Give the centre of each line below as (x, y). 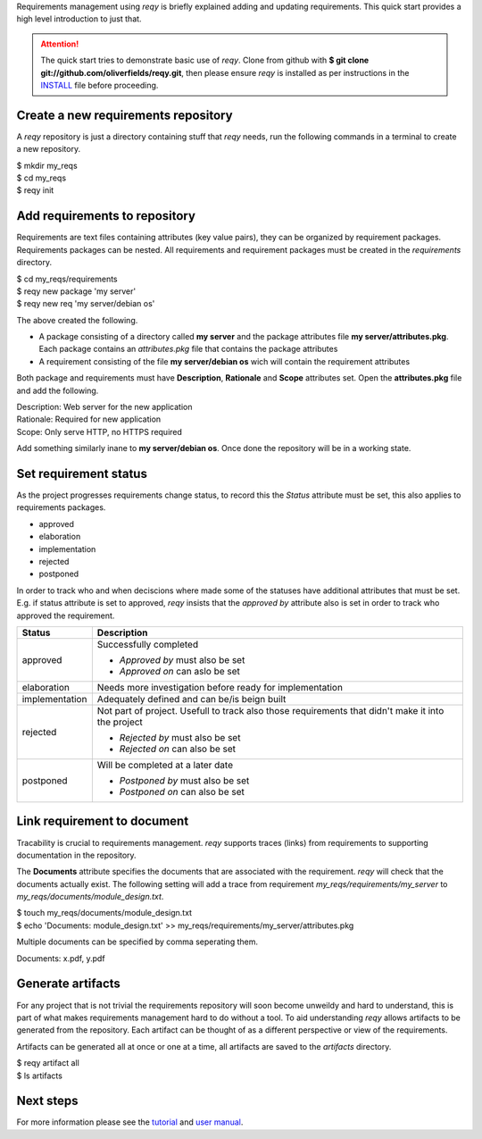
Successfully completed (148, 645)
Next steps (47, 1101)
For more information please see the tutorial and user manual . (130, 1122)
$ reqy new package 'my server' (76, 291)
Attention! (60, 44)
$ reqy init (35, 190)
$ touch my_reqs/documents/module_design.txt (104, 913)
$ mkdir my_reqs (47, 165)
